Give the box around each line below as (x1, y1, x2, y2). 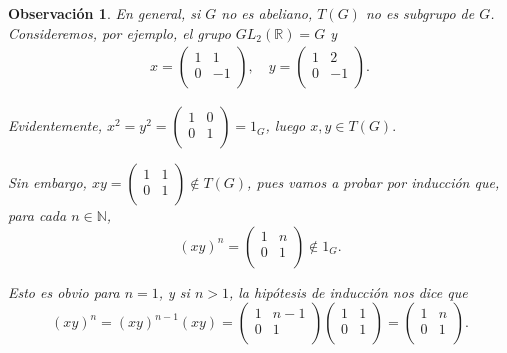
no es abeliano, (221, 3, 313, 23)
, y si (158, 281, 190, 302)
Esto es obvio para (8, 281, 120, 302)
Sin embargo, (8, 172, 87, 193)
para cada (8, 205, 67, 226)
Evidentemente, (8, 115, 102, 136)
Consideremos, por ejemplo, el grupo (8, 22, 231, 43)
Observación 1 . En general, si (8, 3, 201, 23)
